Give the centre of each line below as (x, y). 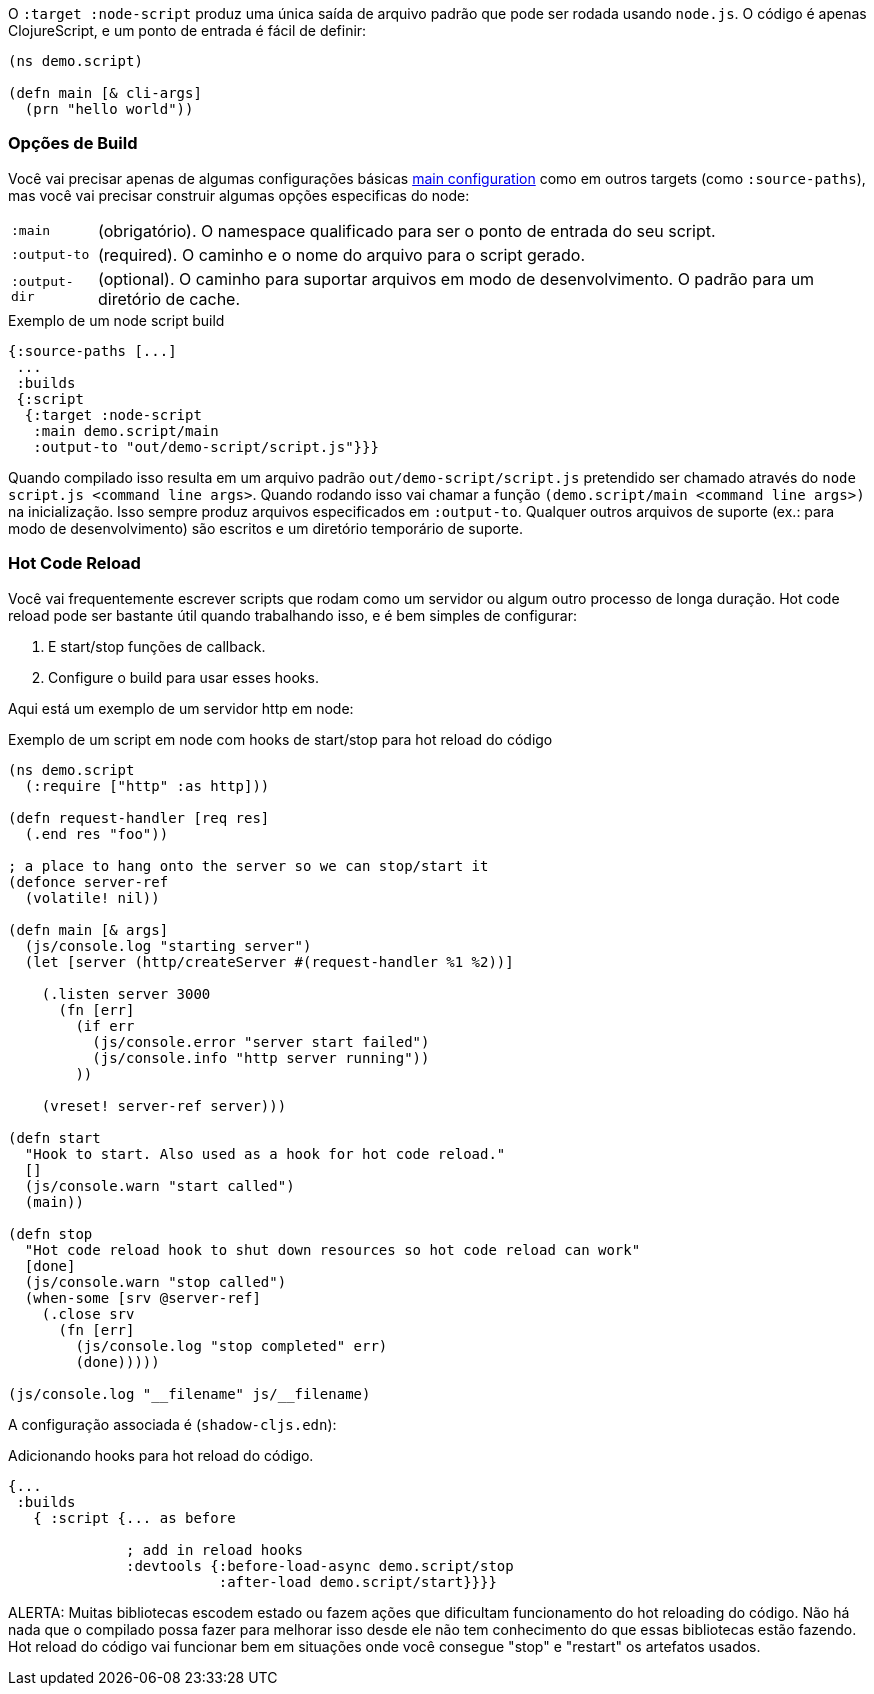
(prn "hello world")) (109, 109)
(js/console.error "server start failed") (261, 1041)
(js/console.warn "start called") (159, 1185)
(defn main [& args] (88, 929)
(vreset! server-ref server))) (164, 1105)
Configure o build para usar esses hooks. (183, 677)
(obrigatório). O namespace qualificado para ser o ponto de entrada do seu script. (407, 230)
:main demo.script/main (126, 430)
